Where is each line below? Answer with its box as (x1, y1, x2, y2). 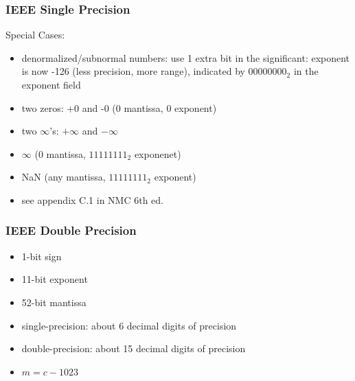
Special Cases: (5, 27, 65, 42)
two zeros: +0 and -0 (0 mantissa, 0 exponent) (21, 100, 217, 115)
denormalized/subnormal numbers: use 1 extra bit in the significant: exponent (21, 50, 350, 65)
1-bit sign (21, 249, 62, 263)
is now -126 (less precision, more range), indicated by (21, 64, 245, 78)
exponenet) (134, 146, 181, 161)
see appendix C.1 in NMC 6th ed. (21, 192, 163, 207)
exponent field (21, 78, 81, 91)
